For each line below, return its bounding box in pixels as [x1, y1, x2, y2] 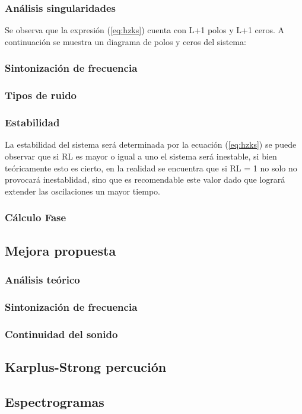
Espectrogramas [5, 392, 104, 410]
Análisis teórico [5, 272, 80, 286]
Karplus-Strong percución [5, 357, 167, 375]
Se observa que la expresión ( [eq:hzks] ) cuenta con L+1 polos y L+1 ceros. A [5, 24, 285, 36]
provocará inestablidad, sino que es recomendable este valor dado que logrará [5, 173, 285, 186]
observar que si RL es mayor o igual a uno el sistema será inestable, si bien [5, 149, 277, 162]
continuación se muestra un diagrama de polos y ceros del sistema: [5, 35, 246, 47]
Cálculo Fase [5, 210, 66, 225]
